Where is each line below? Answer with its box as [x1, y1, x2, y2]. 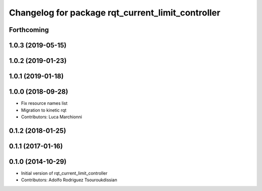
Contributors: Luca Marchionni [21, 114, 82, 120]
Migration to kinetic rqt [21, 107, 66, 113]
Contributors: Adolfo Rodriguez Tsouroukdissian [21, 177, 117, 183]
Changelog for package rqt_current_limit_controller [9, 7, 221, 18]
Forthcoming [9, 26, 49, 34]
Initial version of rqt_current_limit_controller [21, 170, 108, 176]
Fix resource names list [21, 100, 68, 106]
